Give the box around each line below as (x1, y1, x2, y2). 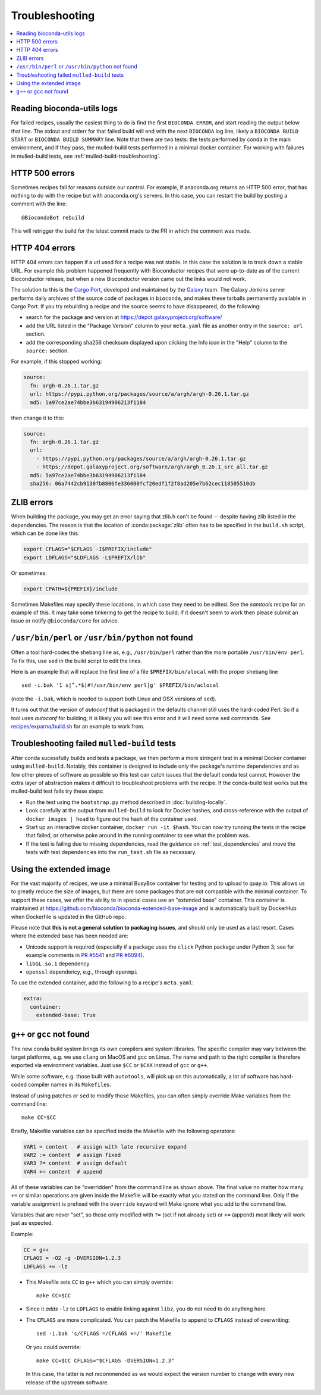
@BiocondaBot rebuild (21, 214, 84, 221)
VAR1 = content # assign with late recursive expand (23, 1143, 187, 1150)
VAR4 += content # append (23, 1168, 102, 1175)
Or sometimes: (11, 569, 47, 577)
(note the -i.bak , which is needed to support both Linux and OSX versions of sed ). (11, 695, 217, 702)
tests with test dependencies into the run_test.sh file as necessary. (26, 849, 197, 856)
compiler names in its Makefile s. (27, 1081, 111, 1089)
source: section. (26, 347, 70, 354)
